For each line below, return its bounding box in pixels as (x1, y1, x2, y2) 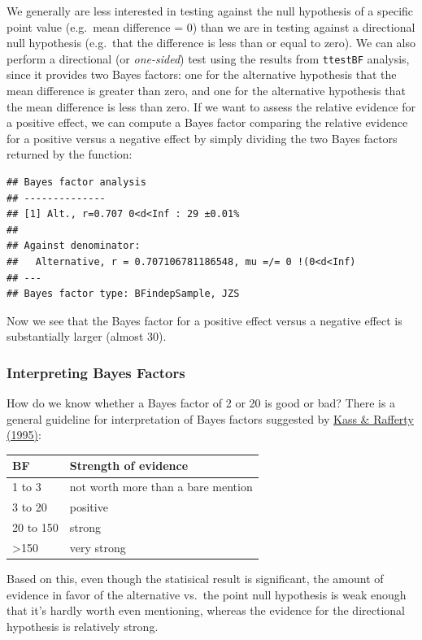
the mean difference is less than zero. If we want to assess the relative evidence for (7, 98, 416, 115)
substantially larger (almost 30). (7, 328, 167, 345)
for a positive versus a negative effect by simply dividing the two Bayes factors (7, 129, 398, 146)
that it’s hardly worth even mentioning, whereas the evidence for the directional (7, 602, 405, 619)
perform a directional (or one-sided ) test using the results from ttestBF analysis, (7, 50, 410, 67)
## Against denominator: (7, 240, 141, 252)
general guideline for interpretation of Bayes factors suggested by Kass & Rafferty (7, 410, 414, 427)
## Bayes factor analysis (7, 176, 146, 188)
